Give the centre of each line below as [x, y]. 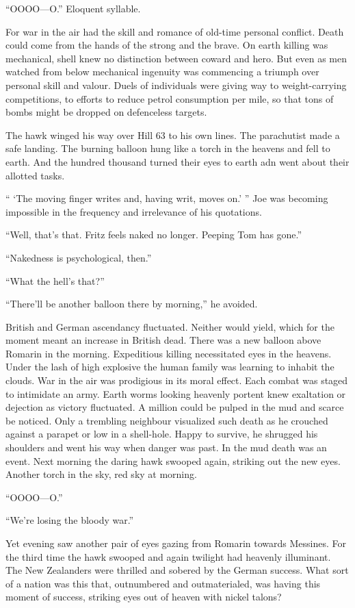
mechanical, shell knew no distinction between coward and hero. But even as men [176, 58]
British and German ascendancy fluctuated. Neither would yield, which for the [170, 326]
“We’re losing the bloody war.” [70, 520]
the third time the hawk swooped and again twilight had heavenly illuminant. [168, 556]
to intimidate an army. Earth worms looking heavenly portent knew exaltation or [176, 393]
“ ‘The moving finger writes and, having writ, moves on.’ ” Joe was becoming [167, 198]
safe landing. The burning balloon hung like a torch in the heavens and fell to [168, 148]
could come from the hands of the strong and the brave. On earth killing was [167, 45]
